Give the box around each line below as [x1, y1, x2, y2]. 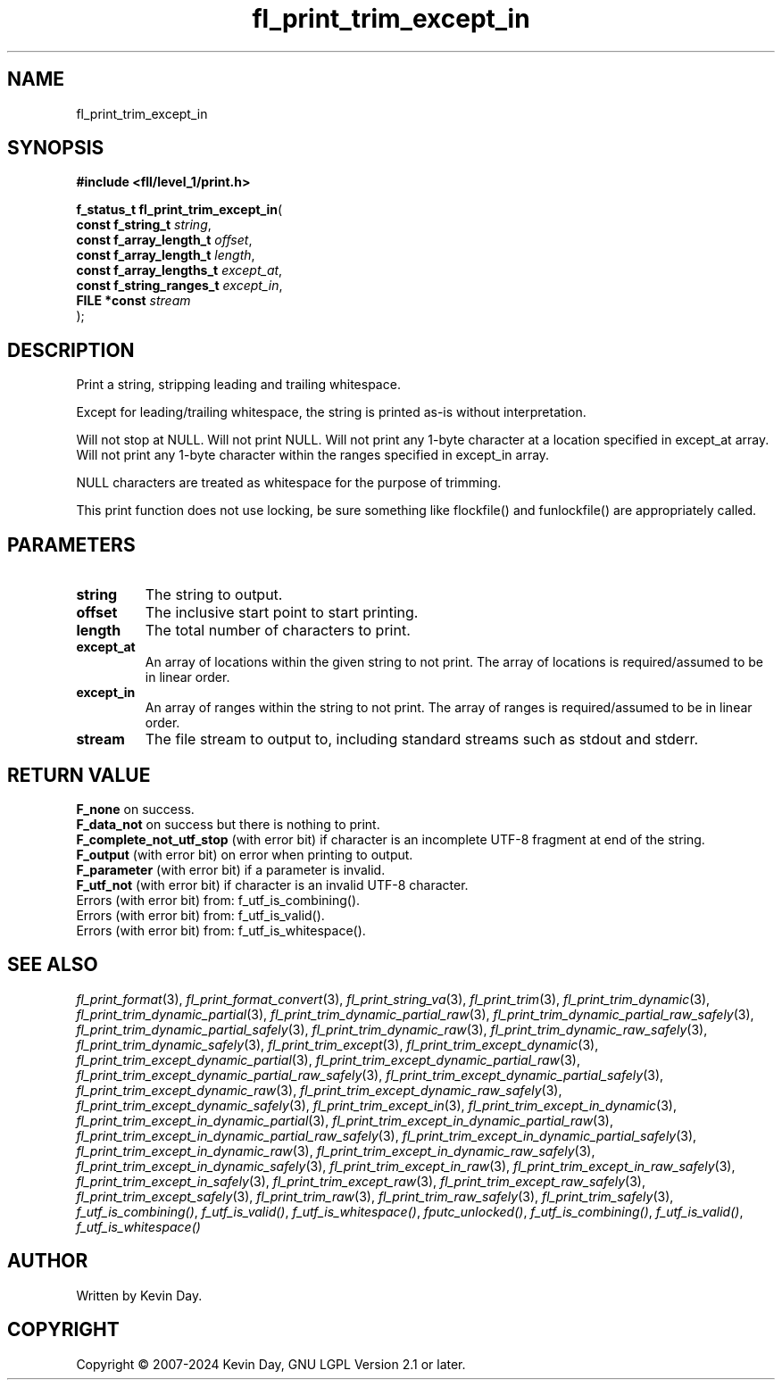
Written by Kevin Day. [76, 1287, 203, 1303]
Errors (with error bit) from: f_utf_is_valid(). [76, 907, 325, 923]
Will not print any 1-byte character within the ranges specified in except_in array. [76, 447, 550, 463]
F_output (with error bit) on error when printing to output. [76, 846, 413, 862]
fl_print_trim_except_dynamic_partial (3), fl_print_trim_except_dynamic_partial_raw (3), [76, 1051, 580, 1067]
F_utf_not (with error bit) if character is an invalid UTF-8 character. [76, 876, 469, 893]
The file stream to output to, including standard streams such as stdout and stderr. [145, 730, 699, 749]
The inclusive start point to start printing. [145, 603, 419, 622]
